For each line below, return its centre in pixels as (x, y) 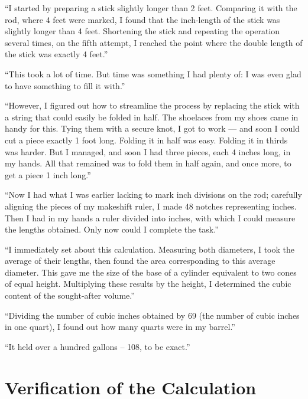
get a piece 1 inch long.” (48, 174)
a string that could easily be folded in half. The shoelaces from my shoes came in (152, 117)
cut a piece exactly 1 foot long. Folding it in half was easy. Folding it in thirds (146, 140)
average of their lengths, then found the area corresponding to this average (140, 261)
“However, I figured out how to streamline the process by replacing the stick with (152, 105)
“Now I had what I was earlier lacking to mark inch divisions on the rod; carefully (153, 194)
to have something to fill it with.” (65, 85)
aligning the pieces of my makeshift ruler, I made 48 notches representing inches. (151, 206)
